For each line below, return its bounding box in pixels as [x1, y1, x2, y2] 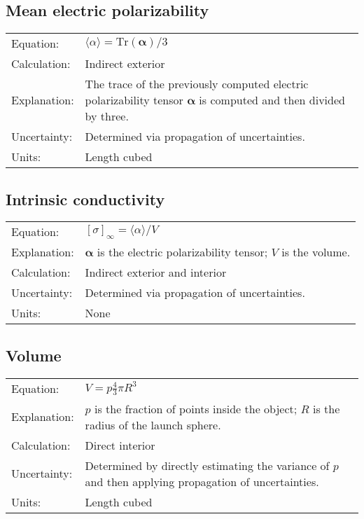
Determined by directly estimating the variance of [85, 457, 330, 473]
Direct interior [85, 436, 155, 453]
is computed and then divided [199, 92, 345, 109]
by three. [85, 108, 129, 125]
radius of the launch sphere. [85, 416, 221, 433]
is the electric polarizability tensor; [97, 244, 268, 261]
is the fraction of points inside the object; [94, 400, 297, 417]
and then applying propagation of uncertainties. [85, 473, 319, 490]
